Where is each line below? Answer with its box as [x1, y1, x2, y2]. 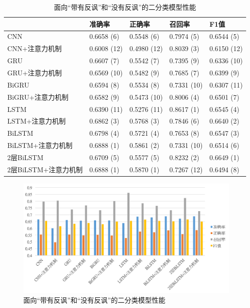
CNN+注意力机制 [7, 43, 62, 54]
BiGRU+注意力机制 [7, 91, 69, 102]
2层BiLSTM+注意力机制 [7, 164, 83, 174]
